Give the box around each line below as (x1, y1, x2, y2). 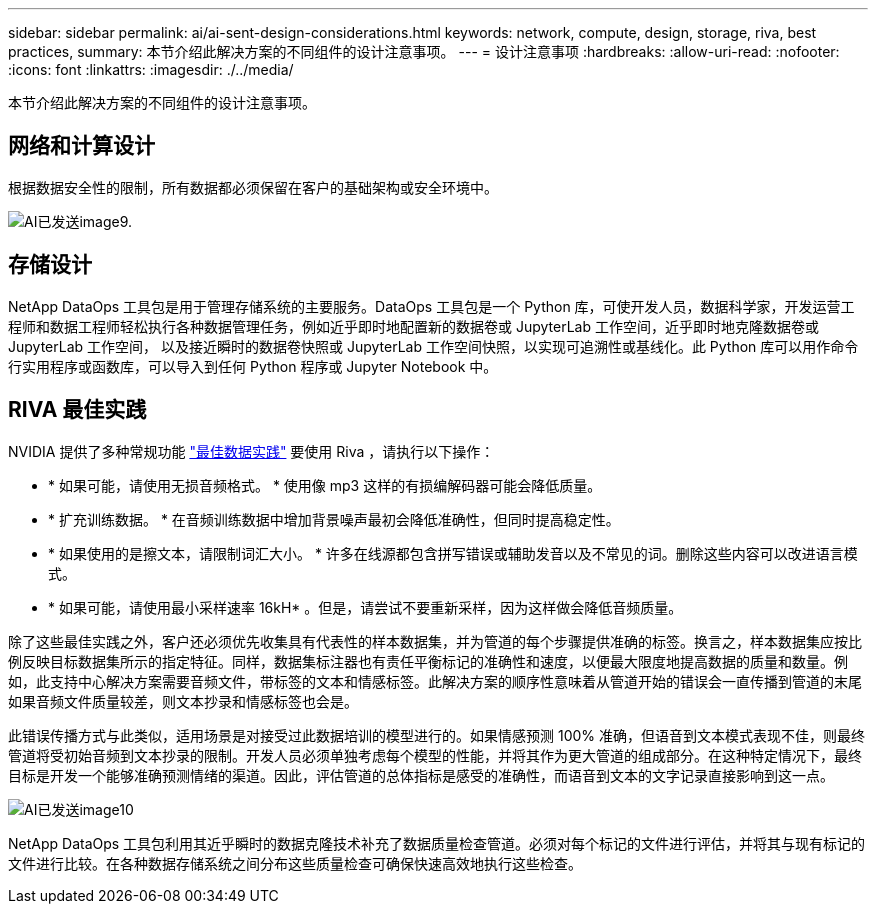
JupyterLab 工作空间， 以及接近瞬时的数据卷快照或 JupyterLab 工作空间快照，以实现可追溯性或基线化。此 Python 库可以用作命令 (8, 337, 859, 355)
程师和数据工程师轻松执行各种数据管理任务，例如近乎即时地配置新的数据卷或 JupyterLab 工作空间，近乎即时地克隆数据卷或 (8, 317, 819, 335)
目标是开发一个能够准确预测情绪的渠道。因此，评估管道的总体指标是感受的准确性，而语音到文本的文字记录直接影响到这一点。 (8, 766, 834, 784)
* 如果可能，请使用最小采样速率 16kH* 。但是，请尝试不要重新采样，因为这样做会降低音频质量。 (48, 598, 683, 616)
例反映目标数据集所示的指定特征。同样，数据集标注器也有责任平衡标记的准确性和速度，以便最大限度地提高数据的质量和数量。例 (8, 652, 848, 670)
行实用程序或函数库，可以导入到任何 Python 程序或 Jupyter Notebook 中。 (8, 357, 498, 375)
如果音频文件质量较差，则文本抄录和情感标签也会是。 (8, 692, 358, 710)
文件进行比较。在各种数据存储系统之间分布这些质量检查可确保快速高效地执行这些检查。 (8, 854, 582, 872)
